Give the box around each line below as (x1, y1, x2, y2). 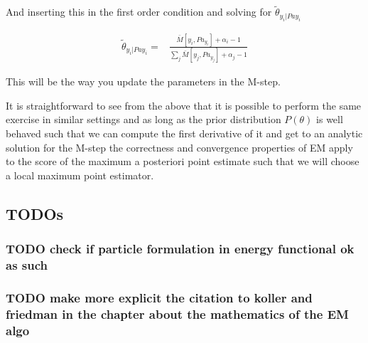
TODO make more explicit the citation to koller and (6, 288, 313, 306)
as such (6, 256, 48, 274)
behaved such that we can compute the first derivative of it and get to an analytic (6, 126, 363, 141)
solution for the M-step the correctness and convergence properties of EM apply (6, 139, 353, 154)
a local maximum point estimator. (6, 167, 154, 182)
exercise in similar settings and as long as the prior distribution (6, 112, 281, 127)
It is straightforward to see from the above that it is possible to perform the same (6, 97, 362, 112)
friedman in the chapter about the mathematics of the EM (6, 305, 349, 322)
